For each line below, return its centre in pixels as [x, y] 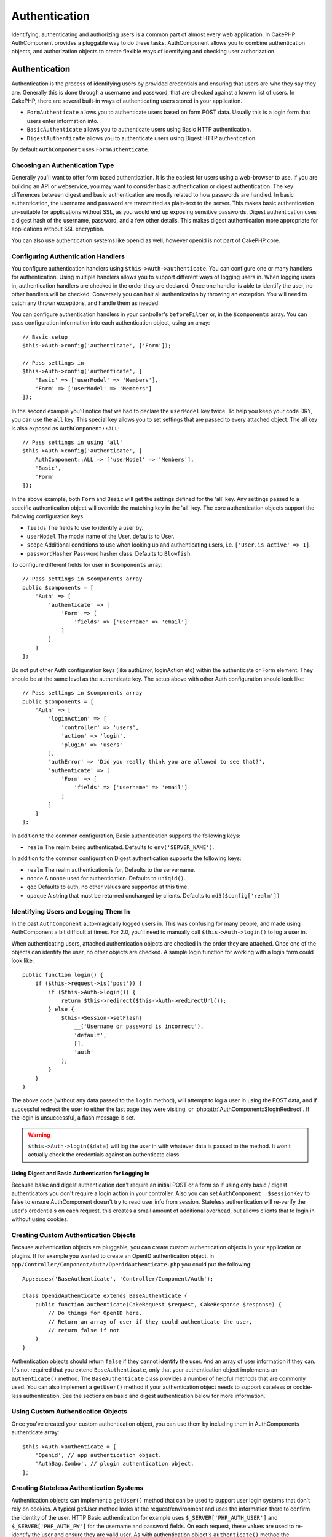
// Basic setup [45, 337]
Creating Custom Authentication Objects [74, 1235]
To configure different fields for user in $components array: [87, 565]
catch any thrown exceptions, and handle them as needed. [85, 303]
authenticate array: [35, 1432]
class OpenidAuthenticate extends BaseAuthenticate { [105, 1296]
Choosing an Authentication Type [63, 165]
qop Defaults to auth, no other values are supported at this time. [108, 887]
